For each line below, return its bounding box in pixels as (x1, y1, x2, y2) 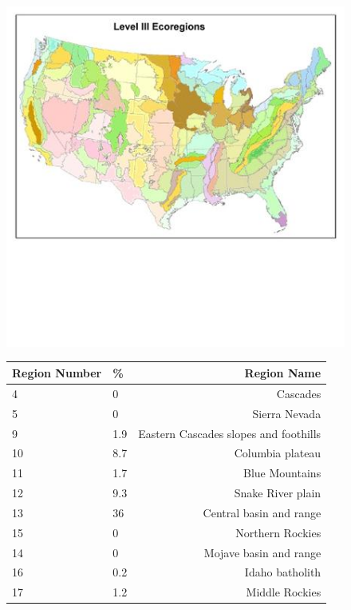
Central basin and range (203, 504, 321, 520)
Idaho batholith (244, 564, 321, 580)
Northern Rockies (235, 524, 321, 540)
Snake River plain (234, 484, 321, 501)
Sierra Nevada (252, 405, 321, 421)
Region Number (12, 364, 102, 381)
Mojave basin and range (203, 544, 321, 560)
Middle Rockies (246, 584, 321, 600)
